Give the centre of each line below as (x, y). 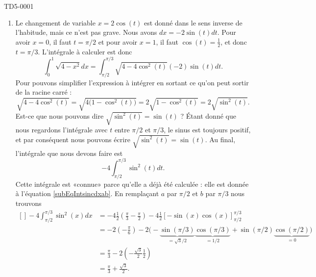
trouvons (28, 203)
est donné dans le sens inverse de (193, 22)
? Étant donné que (208, 115)
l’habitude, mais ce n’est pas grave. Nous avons (86, 32)
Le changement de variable (55, 22)
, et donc (234, 41)
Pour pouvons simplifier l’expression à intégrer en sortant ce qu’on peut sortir (132, 82)
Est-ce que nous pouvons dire (60, 115)
